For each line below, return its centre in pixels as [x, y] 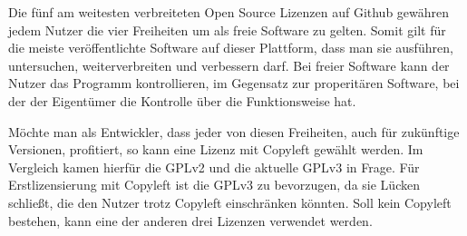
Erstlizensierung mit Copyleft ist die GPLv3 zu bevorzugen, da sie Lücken [214, 185]
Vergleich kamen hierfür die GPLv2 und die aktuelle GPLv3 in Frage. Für [214, 167]
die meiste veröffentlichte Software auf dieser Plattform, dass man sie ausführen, [231, 48]
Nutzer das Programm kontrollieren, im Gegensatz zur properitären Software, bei [234, 83]
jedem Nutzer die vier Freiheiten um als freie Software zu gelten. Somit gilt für [227, 29]
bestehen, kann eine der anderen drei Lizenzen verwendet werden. [190, 220]
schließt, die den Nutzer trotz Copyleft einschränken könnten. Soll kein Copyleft [230, 202]
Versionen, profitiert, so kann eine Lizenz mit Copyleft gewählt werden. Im [216, 149]
